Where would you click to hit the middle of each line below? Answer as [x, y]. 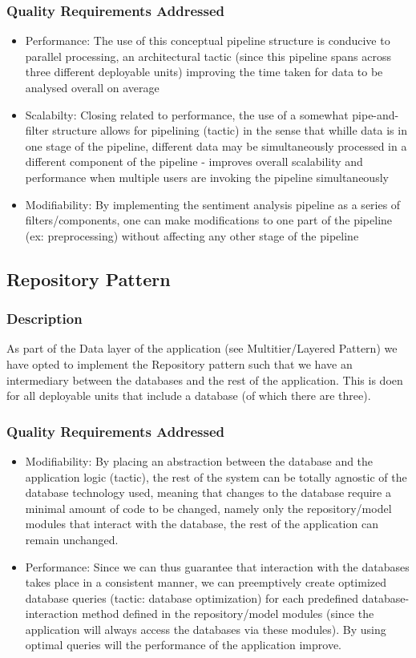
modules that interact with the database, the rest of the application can [202, 524]
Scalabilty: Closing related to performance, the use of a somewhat [187, 114]
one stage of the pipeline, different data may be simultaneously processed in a [216, 145]
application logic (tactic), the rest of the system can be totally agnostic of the [216, 476]
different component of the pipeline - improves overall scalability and [194, 161]
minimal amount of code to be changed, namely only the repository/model [208, 508]
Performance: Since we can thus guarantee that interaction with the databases [217, 566]
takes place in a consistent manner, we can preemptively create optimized [206, 582]
